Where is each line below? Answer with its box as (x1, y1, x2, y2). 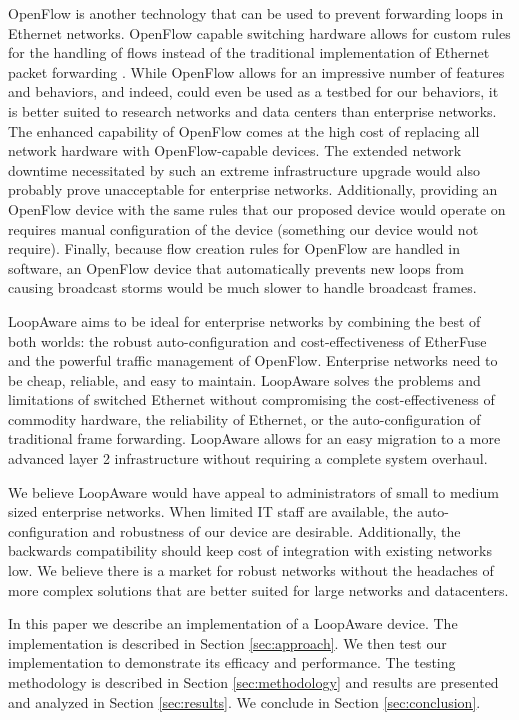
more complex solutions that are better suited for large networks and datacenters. (8, 579, 509, 600)
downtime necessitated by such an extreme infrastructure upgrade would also (8, 159, 480, 180)
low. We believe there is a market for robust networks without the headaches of (8, 560, 494, 581)
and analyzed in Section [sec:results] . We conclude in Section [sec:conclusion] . (8, 691, 481, 712)
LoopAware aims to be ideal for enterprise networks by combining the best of (8, 310, 481, 331)
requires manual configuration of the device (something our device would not (8, 218, 479, 239)
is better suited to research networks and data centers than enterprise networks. (8, 100, 497, 121)
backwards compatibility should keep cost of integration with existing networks (8, 540, 492, 561)
